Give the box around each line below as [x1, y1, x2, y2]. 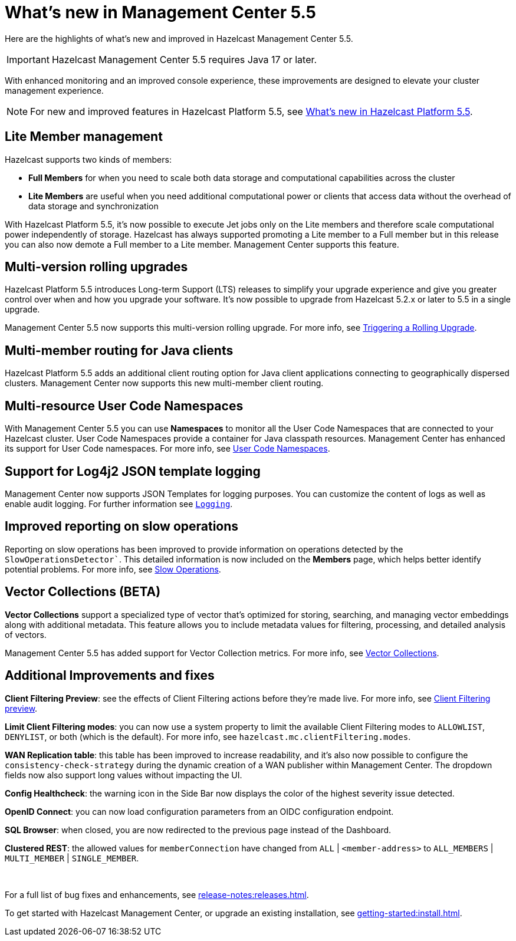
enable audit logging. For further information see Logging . [5, 498, 233, 509]
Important [6, 53, 50, 65]
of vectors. [5, 629, 47, 640]
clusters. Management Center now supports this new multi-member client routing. [5, 378, 324, 389]
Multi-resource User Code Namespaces [5, 398, 244, 413]
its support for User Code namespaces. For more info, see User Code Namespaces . [5, 443, 330, 454]
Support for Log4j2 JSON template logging [5, 463, 261, 479]
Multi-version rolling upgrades [5, 259, 188, 275]
